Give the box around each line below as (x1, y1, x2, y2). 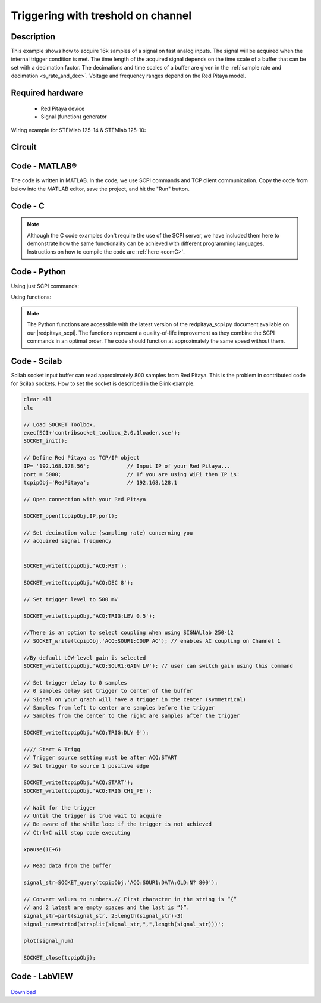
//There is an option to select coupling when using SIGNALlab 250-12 (23, 629, 234, 636)
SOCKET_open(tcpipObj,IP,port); (23, 513, 118, 519)
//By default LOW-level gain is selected (23, 654, 146, 661)
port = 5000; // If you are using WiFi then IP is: (23, 471, 240, 477)
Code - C (11, 201, 45, 211)
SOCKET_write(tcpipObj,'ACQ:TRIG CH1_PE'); (23, 788, 153, 794)
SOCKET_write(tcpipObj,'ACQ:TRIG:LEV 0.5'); (23, 613, 156, 619)
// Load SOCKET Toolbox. (23, 421, 96, 428)
